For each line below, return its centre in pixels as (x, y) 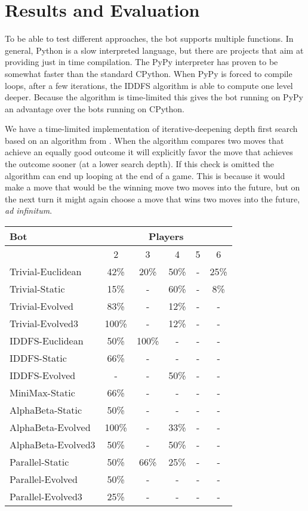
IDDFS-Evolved (43, 375)
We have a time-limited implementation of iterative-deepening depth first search (151, 129)
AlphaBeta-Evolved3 (53, 445)
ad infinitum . (29, 210)
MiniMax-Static (42, 393)
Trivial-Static (37, 289)
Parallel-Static (39, 462)
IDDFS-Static (38, 358)
